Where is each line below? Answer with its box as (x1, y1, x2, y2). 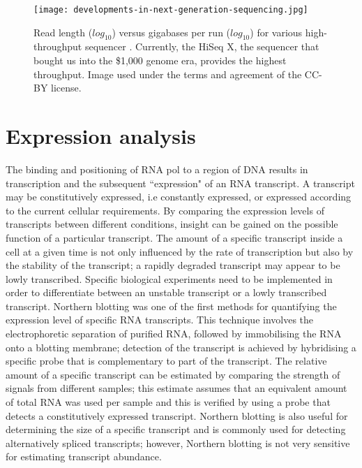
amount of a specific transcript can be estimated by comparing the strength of (6, 367, 340, 381)
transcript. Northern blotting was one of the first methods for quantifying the (6, 298, 337, 313)
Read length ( (33, 24, 93, 39)
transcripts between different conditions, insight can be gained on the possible (6, 217, 338, 231)
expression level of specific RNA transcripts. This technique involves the (6, 312, 314, 327)
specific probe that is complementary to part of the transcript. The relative (6, 353, 327, 368)
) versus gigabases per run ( (112, 24, 231, 39)
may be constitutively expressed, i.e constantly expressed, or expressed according (6, 189, 352, 204)
